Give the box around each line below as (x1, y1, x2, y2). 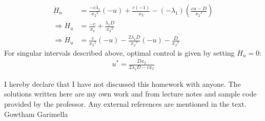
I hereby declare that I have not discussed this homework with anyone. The (4, 78, 241, 89)
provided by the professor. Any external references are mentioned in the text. (4, 99, 247, 109)
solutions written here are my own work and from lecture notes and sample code (4, 88, 257, 99)
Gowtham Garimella (4, 108, 68, 119)
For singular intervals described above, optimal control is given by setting (4, 47, 235, 58)
